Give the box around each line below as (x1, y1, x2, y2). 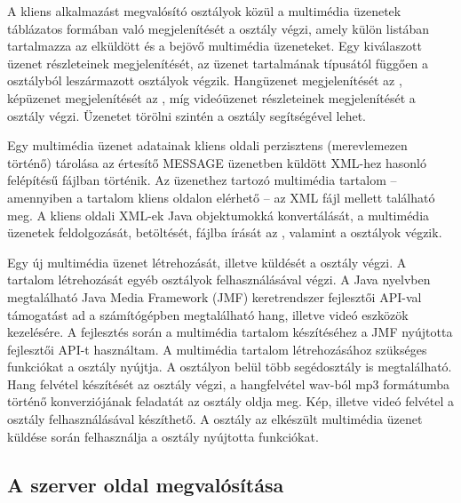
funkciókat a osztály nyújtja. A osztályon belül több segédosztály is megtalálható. (7, 357, 452, 376)
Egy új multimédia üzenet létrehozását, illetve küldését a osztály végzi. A (7, 252, 407, 271)
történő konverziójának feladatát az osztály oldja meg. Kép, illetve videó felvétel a (7, 392, 454, 411)
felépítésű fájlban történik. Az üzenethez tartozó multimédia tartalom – (7, 171, 397, 189)
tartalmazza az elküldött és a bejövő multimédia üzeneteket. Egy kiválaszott (7, 36, 423, 55)
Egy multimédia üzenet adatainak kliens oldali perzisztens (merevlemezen (7, 136, 408, 155)
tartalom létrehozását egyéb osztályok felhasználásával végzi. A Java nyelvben (7, 270, 431, 289)
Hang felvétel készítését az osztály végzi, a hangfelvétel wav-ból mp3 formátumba (7, 374, 449, 393)
